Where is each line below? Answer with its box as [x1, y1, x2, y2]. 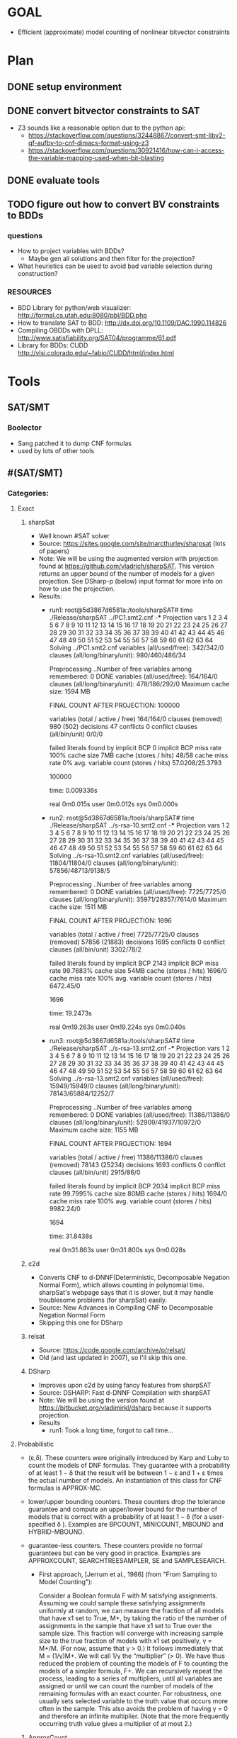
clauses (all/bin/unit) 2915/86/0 [49, 1168, 141, 1177]
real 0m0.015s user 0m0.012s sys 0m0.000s [49, 800, 178, 808]
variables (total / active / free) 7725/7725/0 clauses [49, 930, 200, 939]
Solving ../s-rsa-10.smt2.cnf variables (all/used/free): [49, 852, 204, 860]
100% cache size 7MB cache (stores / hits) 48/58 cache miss [49, 751, 229, 759]
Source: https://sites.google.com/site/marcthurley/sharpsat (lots [38, 540, 226, 548]
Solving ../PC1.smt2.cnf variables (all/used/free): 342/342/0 [49, 643, 224, 652]
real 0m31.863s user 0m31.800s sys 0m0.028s [49, 1246, 186, 1254]
